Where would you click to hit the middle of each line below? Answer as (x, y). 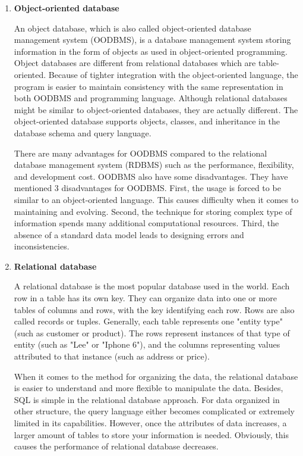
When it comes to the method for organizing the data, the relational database (156, 376)
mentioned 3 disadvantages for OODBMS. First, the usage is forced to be (147, 188)
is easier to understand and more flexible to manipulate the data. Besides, (149, 388)
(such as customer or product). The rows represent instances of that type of (152, 332)
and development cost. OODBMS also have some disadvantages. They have (151, 176)
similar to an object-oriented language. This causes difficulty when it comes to (156, 199)
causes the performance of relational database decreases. (116, 446)
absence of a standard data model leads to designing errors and (129, 234)
